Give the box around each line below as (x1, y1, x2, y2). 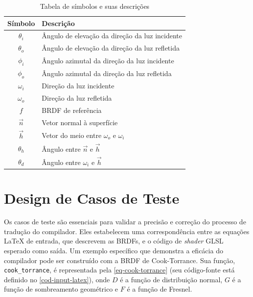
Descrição (42, 18, 75, 28)
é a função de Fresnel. (127, 284, 192, 294)
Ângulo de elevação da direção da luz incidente (42, 30, 182, 41)
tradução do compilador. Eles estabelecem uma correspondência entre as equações (4, 226, 250, 236)
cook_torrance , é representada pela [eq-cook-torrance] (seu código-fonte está (4, 265, 235, 275)
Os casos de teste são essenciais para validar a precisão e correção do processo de (4, 216, 246, 227)
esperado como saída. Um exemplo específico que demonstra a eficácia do (4, 245, 223, 255)
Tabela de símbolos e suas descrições (40, 1, 150, 11)
